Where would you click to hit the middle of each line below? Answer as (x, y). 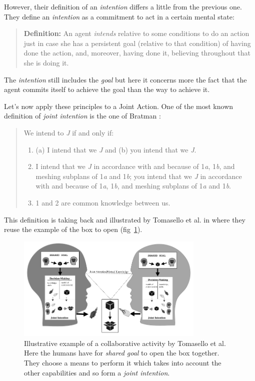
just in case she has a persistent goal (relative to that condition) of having (137, 43)
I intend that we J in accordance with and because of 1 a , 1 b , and (135, 166)
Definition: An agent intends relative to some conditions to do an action (136, 33)
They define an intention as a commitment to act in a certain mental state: (119, 16)
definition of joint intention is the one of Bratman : (82, 116)
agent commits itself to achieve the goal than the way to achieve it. (107, 89)
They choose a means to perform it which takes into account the (123, 363)
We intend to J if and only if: (69, 132)
